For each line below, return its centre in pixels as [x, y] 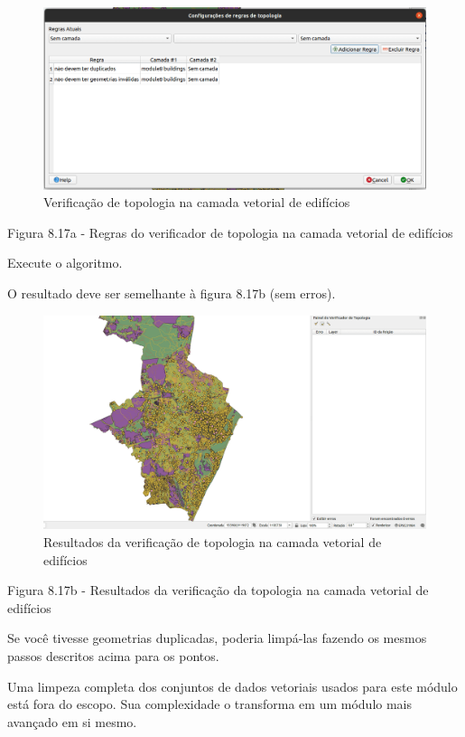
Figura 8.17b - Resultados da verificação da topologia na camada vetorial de [218, 590]
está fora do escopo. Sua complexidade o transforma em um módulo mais [210, 704]
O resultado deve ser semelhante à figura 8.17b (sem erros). [172, 293]
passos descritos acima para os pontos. [113, 656]
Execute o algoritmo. [65, 263]
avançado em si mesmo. [72, 721]
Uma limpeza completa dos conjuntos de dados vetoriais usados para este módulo [232, 686]
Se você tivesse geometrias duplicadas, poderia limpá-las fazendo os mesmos [217, 638]
